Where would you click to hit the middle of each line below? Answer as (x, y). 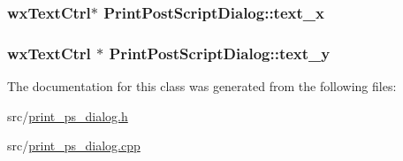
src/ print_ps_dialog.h (68, 115)
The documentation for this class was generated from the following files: (202, 86)
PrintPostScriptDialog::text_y (220, 53)
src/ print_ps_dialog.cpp (74, 146)
